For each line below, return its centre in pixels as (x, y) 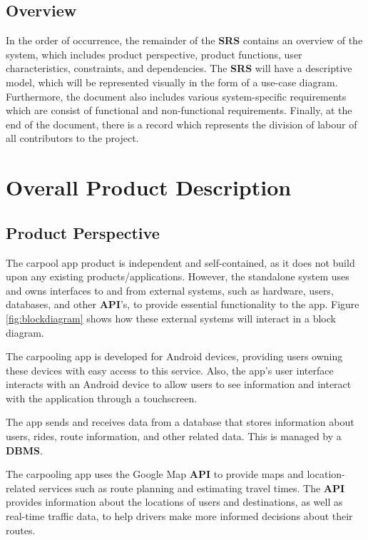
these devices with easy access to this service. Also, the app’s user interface (170, 370)
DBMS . (24, 450)
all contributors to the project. (72, 138)
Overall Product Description (149, 187)
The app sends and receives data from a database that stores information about (180, 422)
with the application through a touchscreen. (102, 398)
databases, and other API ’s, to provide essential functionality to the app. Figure (183, 304)
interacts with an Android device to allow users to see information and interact (179, 384)
